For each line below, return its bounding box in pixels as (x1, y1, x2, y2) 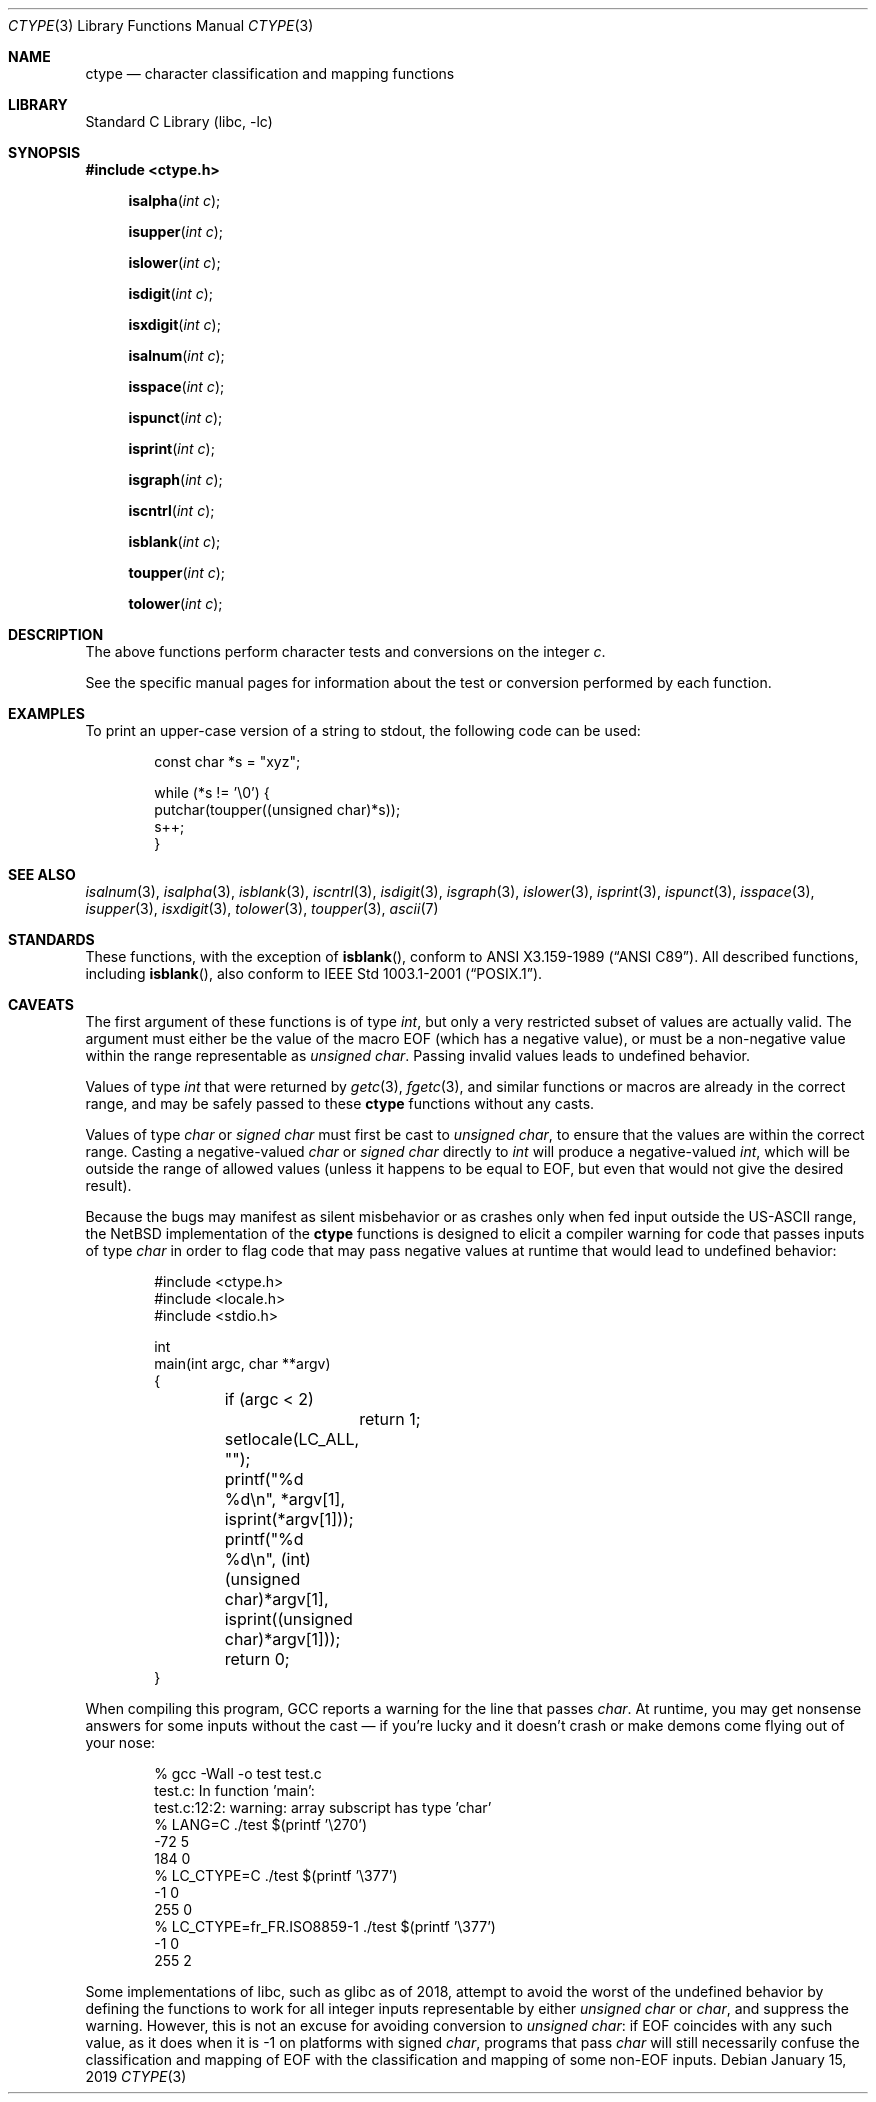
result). (85, 1177, 132, 1194)
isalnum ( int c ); (128, 347, 225, 364)
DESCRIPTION (8, 626, 104, 643)
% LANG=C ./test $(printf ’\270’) (154, 1816, 368, 1833)
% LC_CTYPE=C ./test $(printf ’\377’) (154, 1867, 398, 1884)
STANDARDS (8, 931, 95, 948)
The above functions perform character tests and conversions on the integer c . (85, 643, 606, 660)
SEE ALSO (8, 866, 76, 883)
